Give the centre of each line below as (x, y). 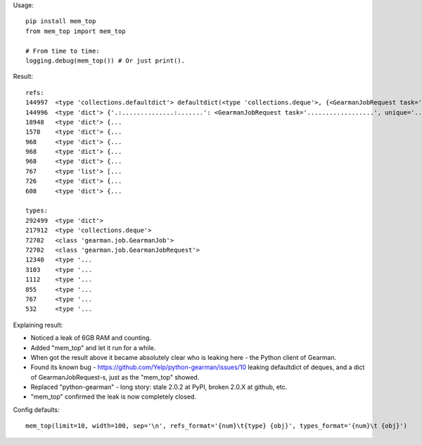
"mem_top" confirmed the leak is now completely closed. (114, 396)
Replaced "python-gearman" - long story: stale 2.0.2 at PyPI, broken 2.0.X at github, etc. (159, 387)
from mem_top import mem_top (76, 31)
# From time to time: (63, 51)
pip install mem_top (61, 21)
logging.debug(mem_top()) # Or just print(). (105, 60)
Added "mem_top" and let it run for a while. (93, 347)
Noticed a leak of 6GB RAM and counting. (91, 338)
